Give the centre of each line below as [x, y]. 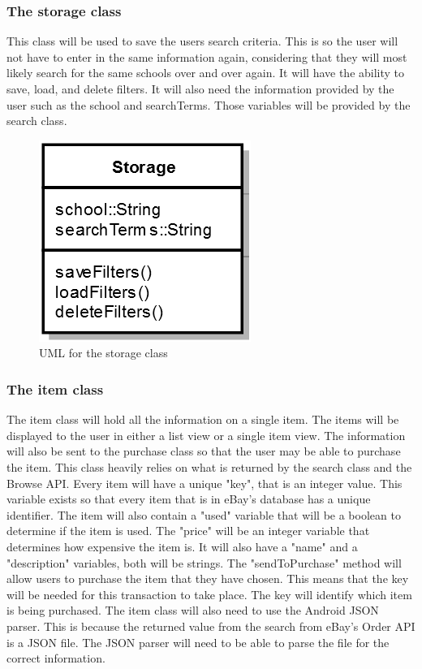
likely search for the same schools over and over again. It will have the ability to [206, 73]
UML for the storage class [103, 353]
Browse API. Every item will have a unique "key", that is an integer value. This [205, 483]
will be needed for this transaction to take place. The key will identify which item [209, 594]
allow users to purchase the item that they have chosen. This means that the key [208, 578]
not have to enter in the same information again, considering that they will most [207, 56]
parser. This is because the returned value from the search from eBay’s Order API [211, 626]
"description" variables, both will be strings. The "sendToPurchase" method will [204, 562]
